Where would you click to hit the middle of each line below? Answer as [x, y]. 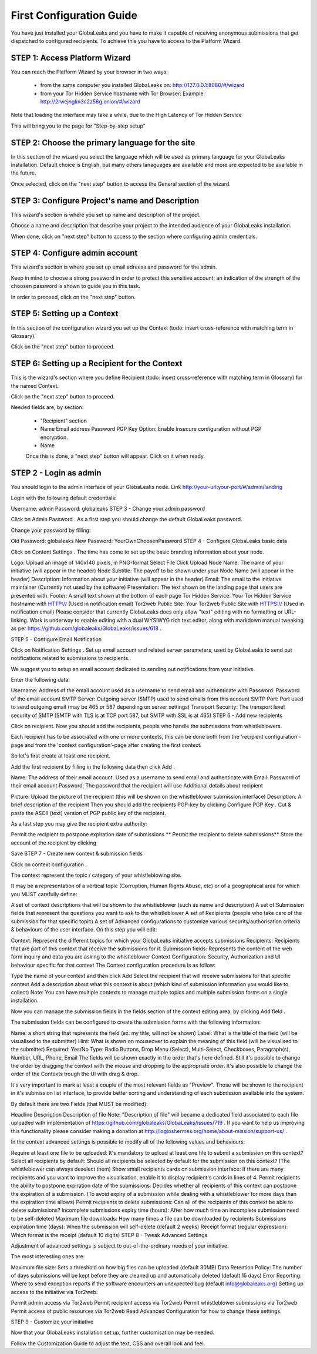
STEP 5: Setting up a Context [65, 314]
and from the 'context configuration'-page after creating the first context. [113, 745]
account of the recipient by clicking [54, 843]
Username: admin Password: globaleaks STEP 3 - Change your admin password [108, 509]
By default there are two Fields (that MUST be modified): [79, 1104]
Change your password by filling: [51, 530]
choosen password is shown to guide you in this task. [76, 286]
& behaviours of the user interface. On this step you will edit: [84, 930]
